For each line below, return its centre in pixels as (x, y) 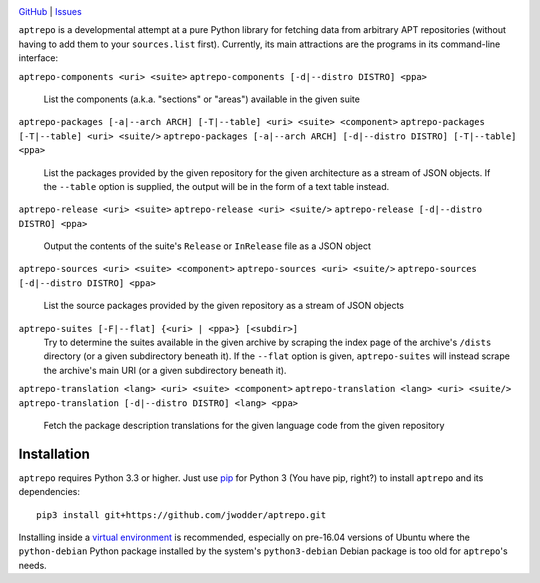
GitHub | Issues (50, 11)
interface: (38, 58)
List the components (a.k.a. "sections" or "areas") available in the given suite (201, 99)
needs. (32, 565)
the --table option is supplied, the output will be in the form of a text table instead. (216, 186)
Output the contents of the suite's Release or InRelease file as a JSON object (207, 246)
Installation (54, 453)
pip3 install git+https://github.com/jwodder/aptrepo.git (181, 514)
